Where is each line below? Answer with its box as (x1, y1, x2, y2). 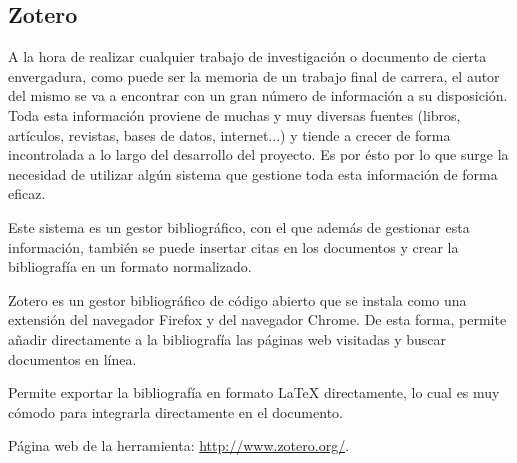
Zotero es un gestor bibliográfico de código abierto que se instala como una (8, 289, 467, 310)
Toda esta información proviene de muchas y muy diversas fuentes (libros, (8, 104, 461, 125)
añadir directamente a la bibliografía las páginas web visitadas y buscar (8, 328, 447, 349)
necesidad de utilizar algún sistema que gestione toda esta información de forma (8, 163, 498, 184)
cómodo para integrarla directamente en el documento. (8, 401, 343, 422)
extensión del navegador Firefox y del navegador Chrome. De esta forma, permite (8, 309, 507, 330)
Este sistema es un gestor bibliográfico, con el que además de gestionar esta (8, 216, 470, 237)
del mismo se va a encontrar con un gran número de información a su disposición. (8, 85, 508, 106)
